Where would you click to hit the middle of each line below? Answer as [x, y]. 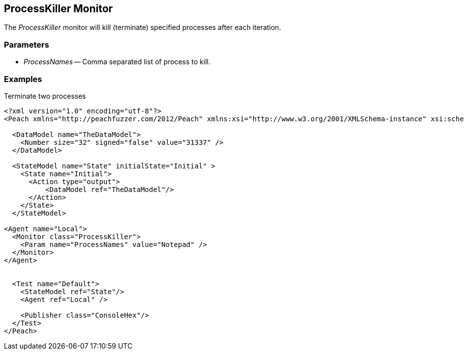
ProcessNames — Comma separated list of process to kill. [117, 62]
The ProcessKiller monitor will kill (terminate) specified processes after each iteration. [143, 27]
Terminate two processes [45, 96]
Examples [23, 79]
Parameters [27, 44]
